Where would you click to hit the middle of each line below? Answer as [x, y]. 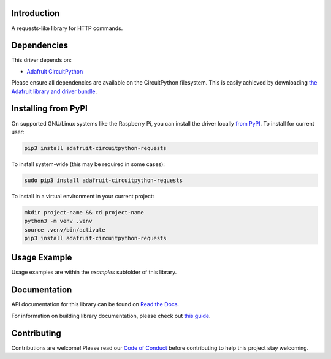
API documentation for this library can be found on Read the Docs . [95, 304]
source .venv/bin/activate [65, 229]
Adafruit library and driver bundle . [54, 91]
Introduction [36, 13]
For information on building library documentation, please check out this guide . [111, 316]
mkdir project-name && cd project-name [84, 212]
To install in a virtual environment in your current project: [83, 196]
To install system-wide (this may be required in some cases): [88, 164]
